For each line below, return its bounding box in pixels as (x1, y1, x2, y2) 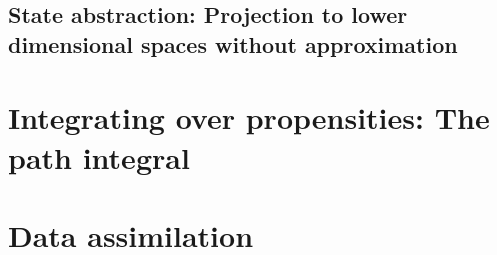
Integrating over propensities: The (8, 97, 490, 138)
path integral (8, 136, 190, 177)
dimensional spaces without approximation (8, 28, 458, 59)
